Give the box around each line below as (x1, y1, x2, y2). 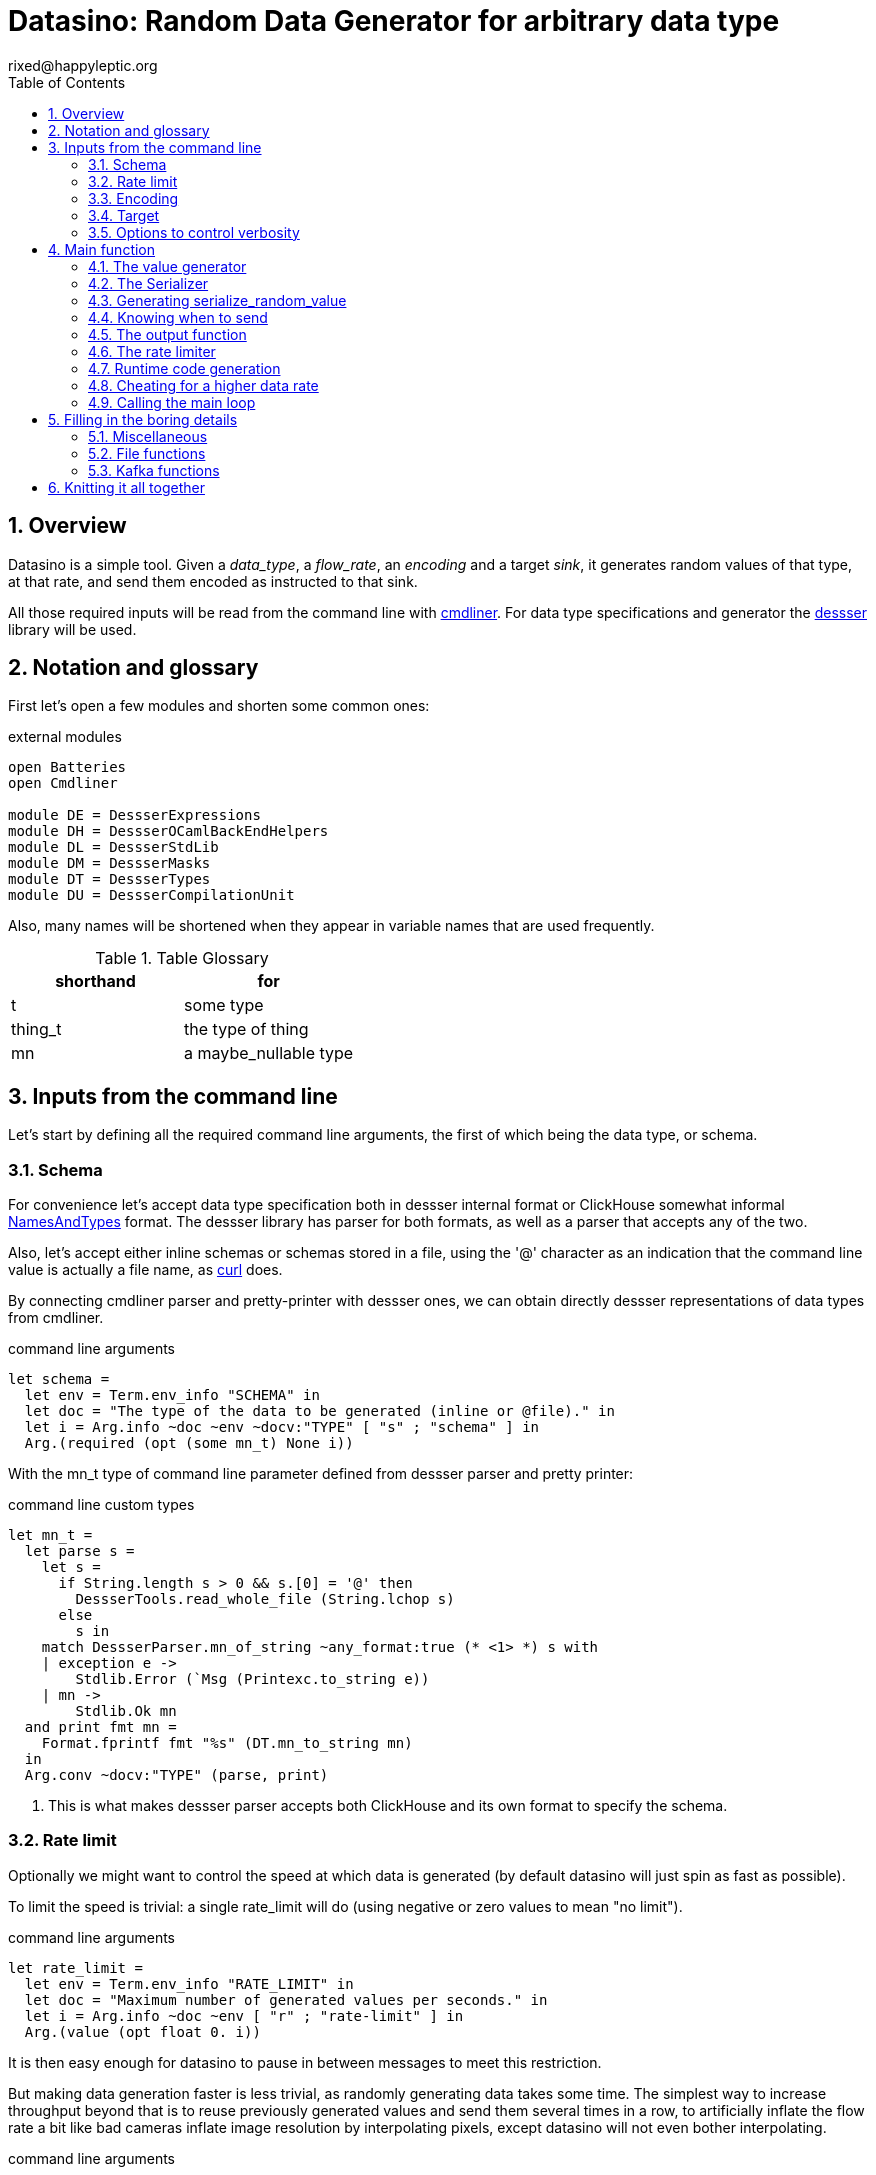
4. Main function (48, 240, 156, 258)
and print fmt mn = (24, 1719, 177, 1736)
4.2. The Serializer (88, 274, 209, 292)
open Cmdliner (8, 775, 118, 792)
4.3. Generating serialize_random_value (88, 291, 347, 309)
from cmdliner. (8, 1309, 104, 1327)
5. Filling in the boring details (48, 410, 238, 428)
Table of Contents (8, 73, 126, 91)
